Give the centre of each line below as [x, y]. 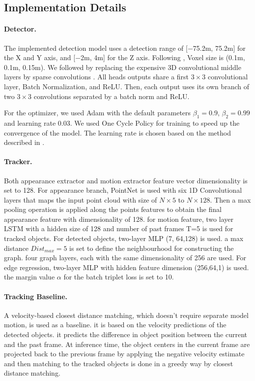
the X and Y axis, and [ [40, 57]
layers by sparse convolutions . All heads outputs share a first [97, 77]
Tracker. [18, 161]
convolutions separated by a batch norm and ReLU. [112, 96]
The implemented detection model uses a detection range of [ [96, 48]
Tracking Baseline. [36, 296]
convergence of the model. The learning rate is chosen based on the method [117, 132]
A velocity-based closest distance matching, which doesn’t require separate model [126, 315]
